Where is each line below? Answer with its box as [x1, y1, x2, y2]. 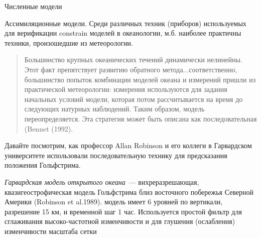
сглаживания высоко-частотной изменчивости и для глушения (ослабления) [5, 216, 235, 226]
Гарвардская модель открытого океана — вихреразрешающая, [5, 176, 199, 187]
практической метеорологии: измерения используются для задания [24, 84, 227, 94]
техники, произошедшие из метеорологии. [5, 37, 134, 48]
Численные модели [5, 1, 62, 11]
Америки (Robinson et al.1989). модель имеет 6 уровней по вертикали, [5, 196, 223, 207]
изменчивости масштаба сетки [5, 225, 97, 236]
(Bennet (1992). [24, 123, 73, 134]
